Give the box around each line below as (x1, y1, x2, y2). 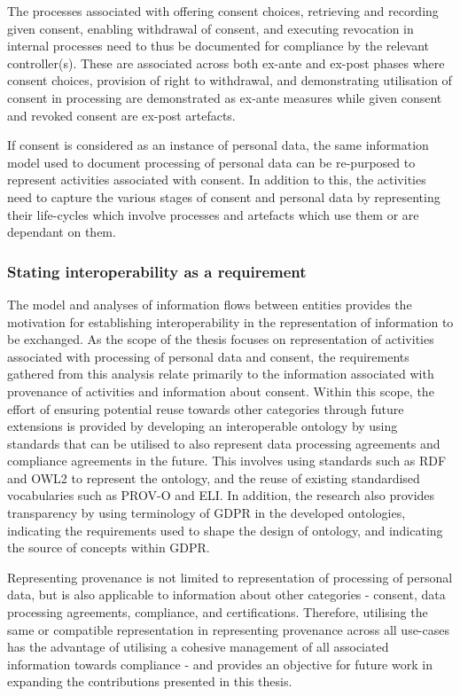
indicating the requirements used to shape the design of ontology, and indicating (7, 520, 443, 539)
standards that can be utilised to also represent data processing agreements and (7, 434, 441, 452)
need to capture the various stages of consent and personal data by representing (7, 187, 441, 206)
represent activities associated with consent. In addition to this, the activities (7, 170, 426, 189)
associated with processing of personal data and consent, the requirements (7, 347, 409, 365)
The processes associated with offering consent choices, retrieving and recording (7, 2, 439, 20)
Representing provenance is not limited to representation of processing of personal (7, 567, 453, 586)
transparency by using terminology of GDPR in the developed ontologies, (7, 504, 406, 522)
